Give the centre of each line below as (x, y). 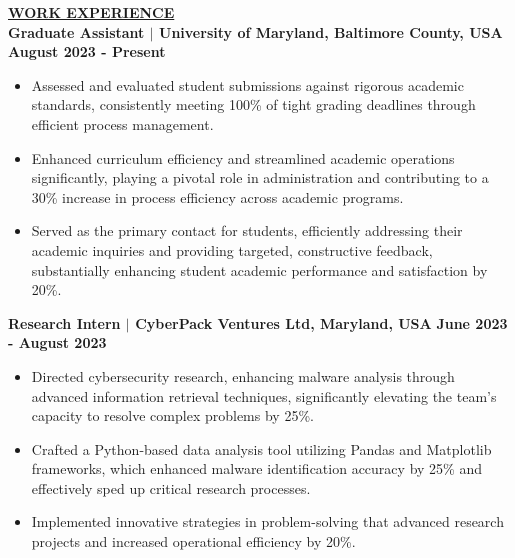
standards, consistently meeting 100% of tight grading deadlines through (253, 104)
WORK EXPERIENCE (91, 12)
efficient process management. (122, 123)
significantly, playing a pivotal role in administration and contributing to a (260, 177)
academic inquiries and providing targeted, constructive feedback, (232, 249)
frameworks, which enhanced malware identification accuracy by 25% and (256, 468)
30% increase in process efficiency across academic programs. (217, 196)
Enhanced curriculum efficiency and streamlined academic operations (243, 157)
